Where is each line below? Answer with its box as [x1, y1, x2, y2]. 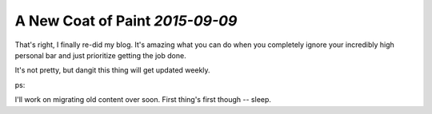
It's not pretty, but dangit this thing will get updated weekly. [14, 65, 211, 75]
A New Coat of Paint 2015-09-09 [14, 12, 238, 29]
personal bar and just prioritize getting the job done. [14, 50, 187, 60]
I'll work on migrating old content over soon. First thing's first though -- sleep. [14, 95, 272, 104]
